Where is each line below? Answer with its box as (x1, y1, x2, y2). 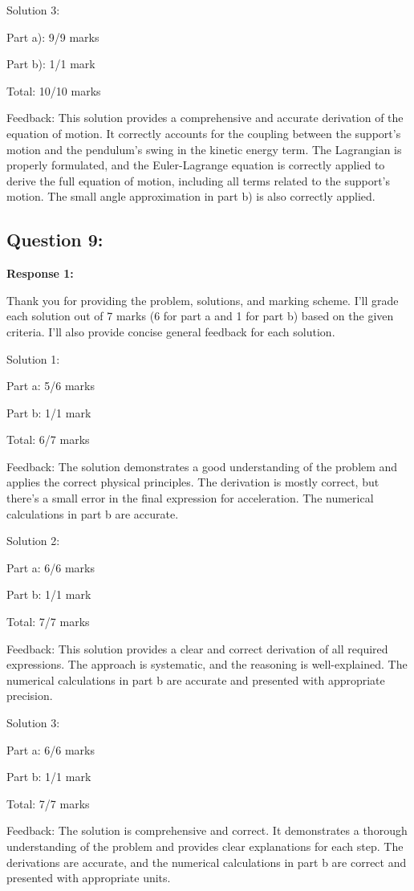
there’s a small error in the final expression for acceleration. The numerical (6, 490, 374, 507)
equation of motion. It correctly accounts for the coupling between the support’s (6, 124, 401, 141)
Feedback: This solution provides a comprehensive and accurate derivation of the (6, 109, 404, 126)
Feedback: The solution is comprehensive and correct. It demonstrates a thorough (6, 822, 408, 839)
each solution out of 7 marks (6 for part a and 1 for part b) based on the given (6, 307, 394, 324)
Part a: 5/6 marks (6, 377, 95, 394)
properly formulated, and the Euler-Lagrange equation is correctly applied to (6, 157, 385, 173)
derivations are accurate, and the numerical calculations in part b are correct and (6, 853, 407, 870)
